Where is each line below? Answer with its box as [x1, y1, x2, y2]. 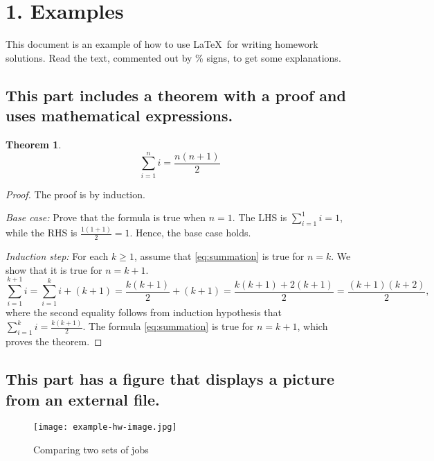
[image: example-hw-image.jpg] [33, 422, 177, 433]
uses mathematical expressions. [6, 105, 233, 126]
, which [297, 319, 328, 333]
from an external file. [6, 388, 160, 410]
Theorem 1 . [6, 137, 62, 151]
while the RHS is [6, 225, 78, 240]
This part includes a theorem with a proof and [6, 84, 346, 105]
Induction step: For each [6, 249, 109, 263]
